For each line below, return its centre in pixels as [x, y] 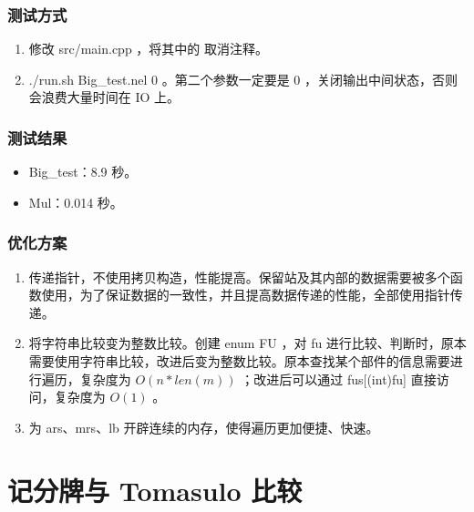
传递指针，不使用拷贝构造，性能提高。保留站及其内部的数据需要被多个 [239, 276]
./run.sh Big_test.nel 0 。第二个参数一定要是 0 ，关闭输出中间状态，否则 [243, 79]
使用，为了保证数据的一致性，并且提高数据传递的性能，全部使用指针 [246, 295]
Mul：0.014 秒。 [76, 202]
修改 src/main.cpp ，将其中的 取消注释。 [149, 49]
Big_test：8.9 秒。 [83, 172]
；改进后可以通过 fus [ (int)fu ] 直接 [339, 379]
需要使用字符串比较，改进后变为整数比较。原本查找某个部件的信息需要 [239, 361]
